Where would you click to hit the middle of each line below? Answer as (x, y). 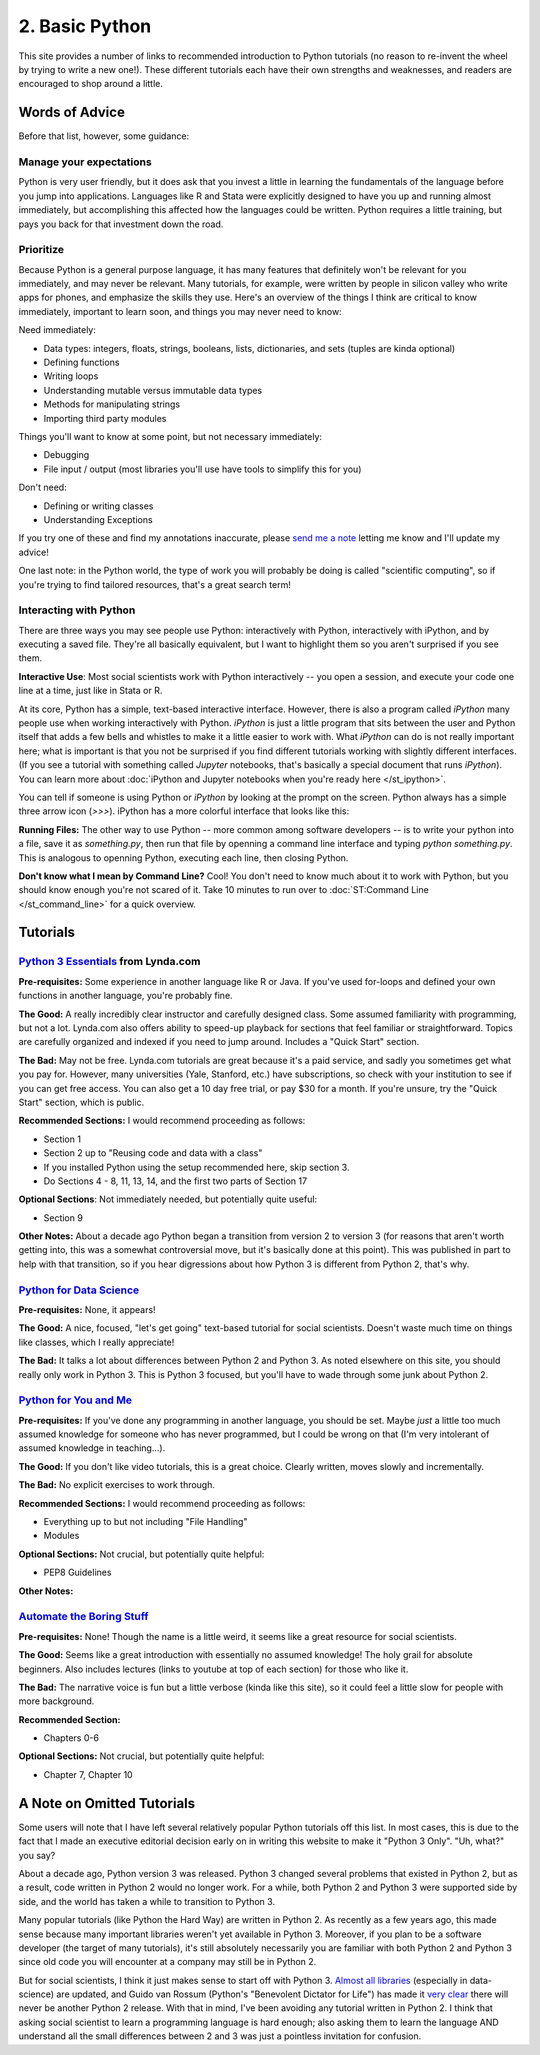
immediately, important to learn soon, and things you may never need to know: (180, 311)
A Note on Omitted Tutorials (107, 1803)
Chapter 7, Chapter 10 (88, 1774)
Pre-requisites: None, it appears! (87, 1309)
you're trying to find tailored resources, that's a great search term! (155, 584)
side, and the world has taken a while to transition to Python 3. (146, 1901)
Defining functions (81, 362)
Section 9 (63, 1217)
